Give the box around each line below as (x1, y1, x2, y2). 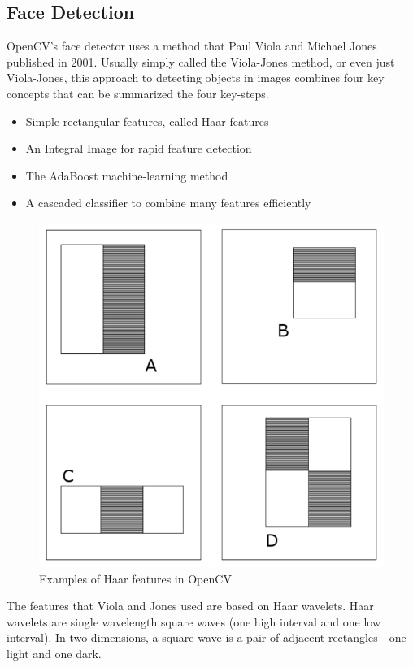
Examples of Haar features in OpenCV (39, 570, 232, 587)
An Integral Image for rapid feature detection (25, 140, 252, 157)
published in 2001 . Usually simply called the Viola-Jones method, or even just (7, 53, 395, 70)
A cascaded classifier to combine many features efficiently (25, 194, 311, 211)
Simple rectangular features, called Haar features (25, 112, 269, 129)
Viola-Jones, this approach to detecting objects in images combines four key (7, 69, 385, 86)
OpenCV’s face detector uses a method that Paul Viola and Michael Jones (7, 37, 377, 54)
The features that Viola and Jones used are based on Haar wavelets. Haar (7, 597, 374, 614)
